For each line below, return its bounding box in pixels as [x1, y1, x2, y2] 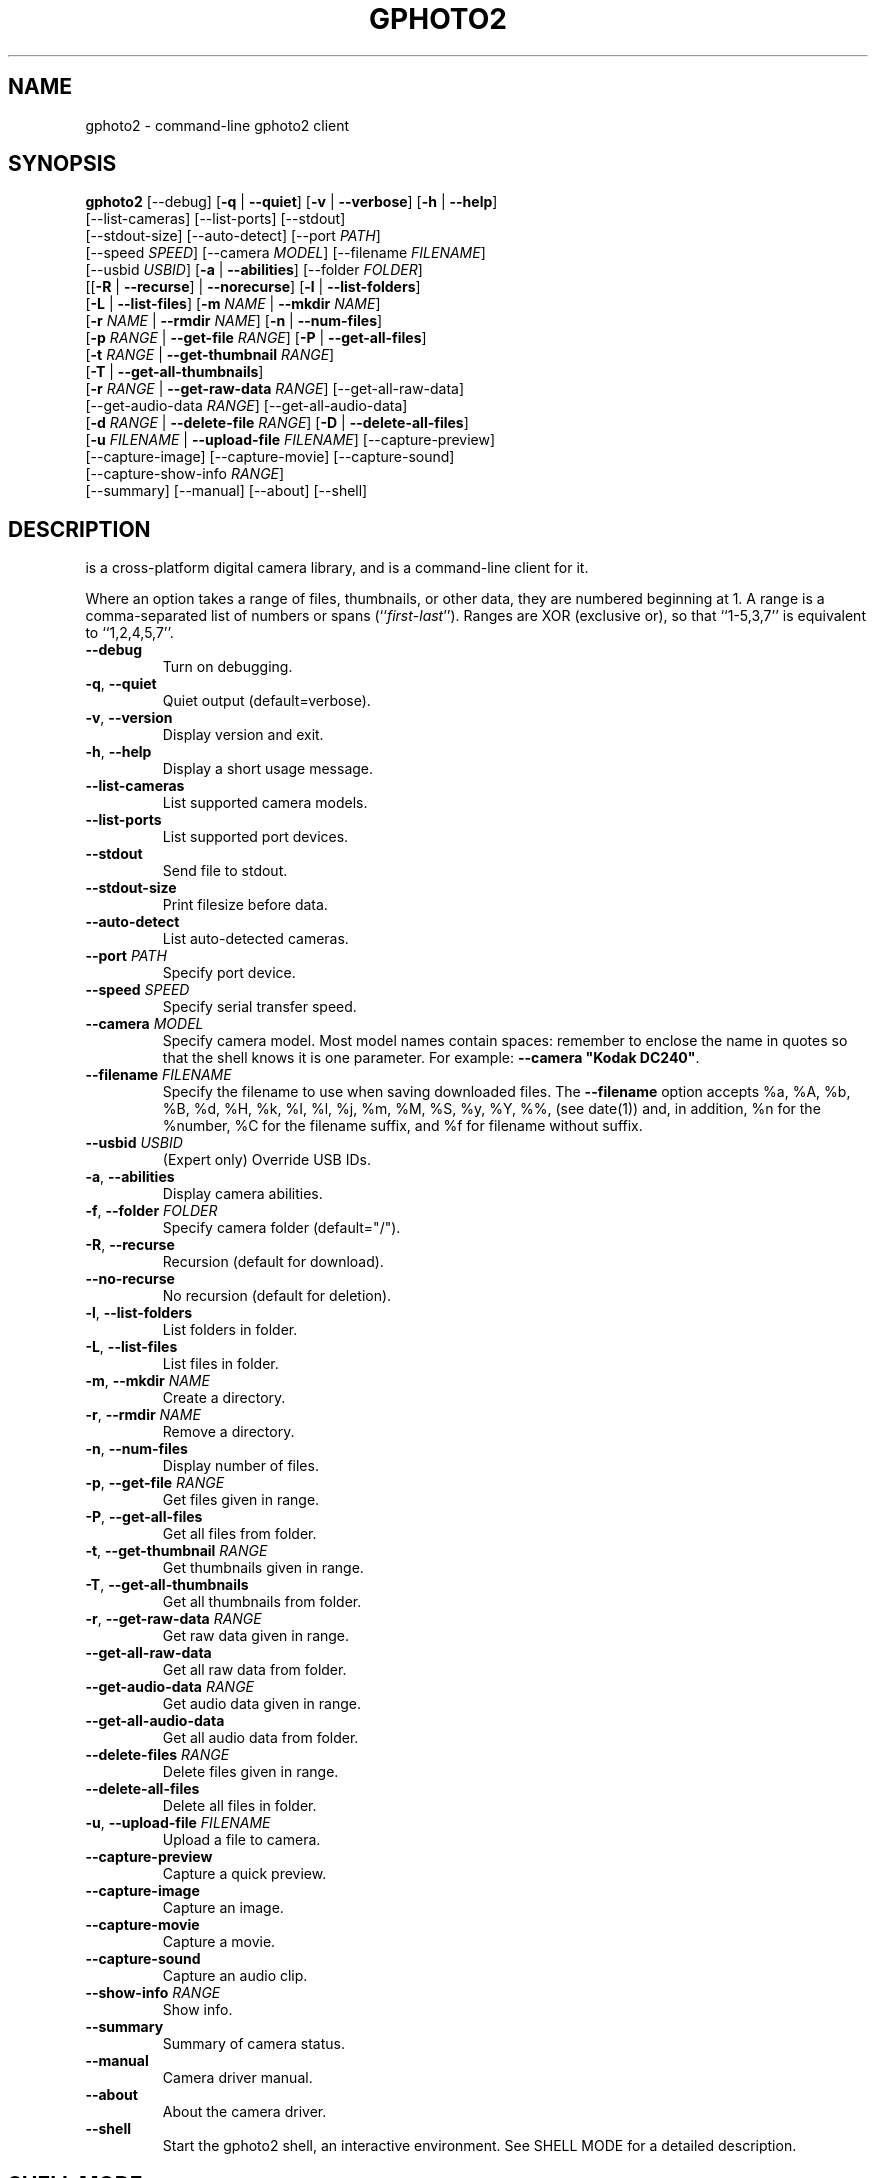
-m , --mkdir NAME [85, 1372, 210, 1390]
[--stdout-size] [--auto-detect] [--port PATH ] [85, 227, 381, 245]
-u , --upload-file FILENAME [85, 1814, 271, 1832]
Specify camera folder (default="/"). [162, 1219, 401, 1237]
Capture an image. [162, 1899, 284, 1917]
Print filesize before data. [162, 896, 328, 914]
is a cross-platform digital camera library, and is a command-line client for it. [85, 559, 589, 577]
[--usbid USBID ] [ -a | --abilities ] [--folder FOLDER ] [85, 261, 423, 279]
